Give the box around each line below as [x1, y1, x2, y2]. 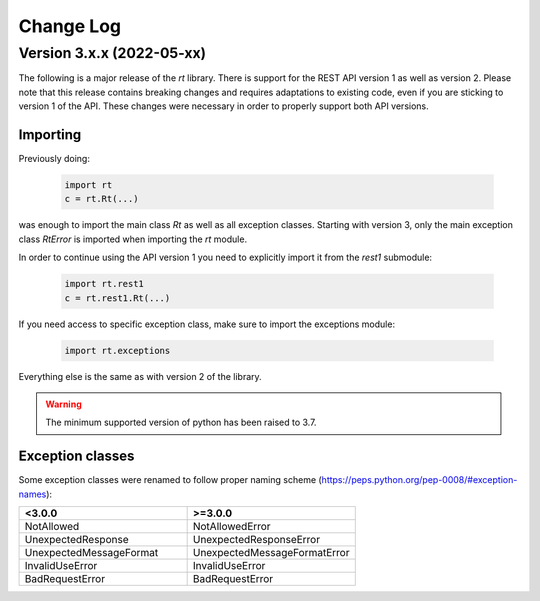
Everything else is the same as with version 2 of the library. [18, 370, 262, 382]
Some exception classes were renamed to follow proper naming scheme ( [18, 474, 322, 486]
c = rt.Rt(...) [64, 193, 139, 205]
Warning [45, 398, 82, 410]
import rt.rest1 [64, 278, 145, 290]
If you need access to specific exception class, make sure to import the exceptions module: [18, 318, 395, 330]
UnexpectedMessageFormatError [192, 546, 350, 560]
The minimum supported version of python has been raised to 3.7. [45, 416, 317, 429]
